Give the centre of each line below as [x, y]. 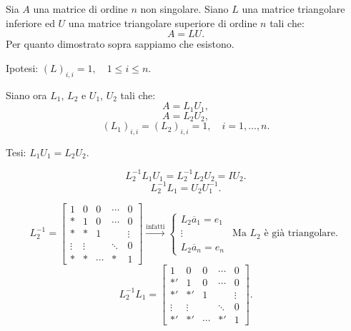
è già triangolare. [301, 234]
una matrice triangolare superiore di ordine [163, 22]
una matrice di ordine [80, 9]
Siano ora [26, 95]
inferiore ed [30, 22]
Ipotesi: [22, 67]
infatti [155, 226]
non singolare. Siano [184, 9]
